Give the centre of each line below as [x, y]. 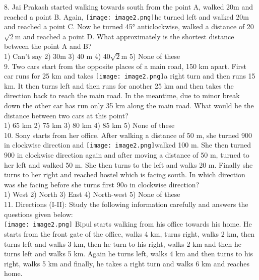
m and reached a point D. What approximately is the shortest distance [124, 36]
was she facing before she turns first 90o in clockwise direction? [102, 184]
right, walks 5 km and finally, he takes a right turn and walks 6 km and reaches [127, 263]
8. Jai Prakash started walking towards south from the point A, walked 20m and [128, 7]
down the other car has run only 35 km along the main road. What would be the [129, 106]
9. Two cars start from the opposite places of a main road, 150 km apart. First [125, 66]
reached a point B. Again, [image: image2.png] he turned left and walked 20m [126, 16]
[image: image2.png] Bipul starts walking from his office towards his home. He [128, 224]
